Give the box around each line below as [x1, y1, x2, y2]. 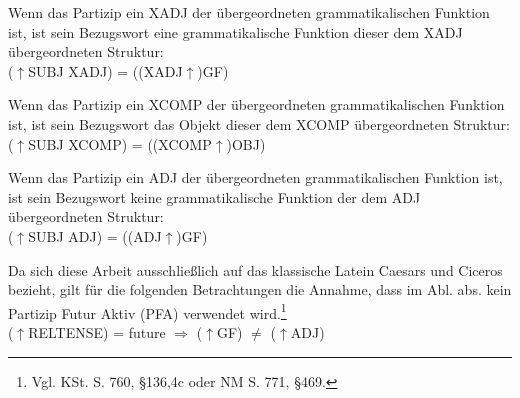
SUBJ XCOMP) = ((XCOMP [28, 133, 212, 154]
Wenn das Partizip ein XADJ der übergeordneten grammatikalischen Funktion [8, 2, 490, 22]
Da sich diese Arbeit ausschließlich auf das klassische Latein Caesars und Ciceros [8, 259, 503, 280]
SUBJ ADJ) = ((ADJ [28, 225, 162, 246]
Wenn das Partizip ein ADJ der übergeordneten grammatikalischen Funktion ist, [8, 167, 503, 188]
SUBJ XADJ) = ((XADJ [28, 60, 183, 81]
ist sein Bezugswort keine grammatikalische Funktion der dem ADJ [8, 186, 421, 207]
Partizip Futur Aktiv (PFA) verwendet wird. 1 [8, 299, 287, 323]
